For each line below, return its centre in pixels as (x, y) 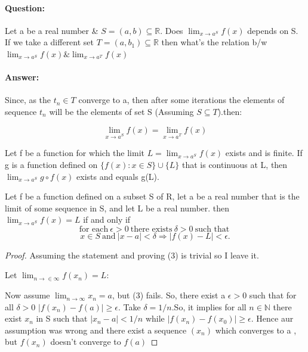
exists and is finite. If (264, 153)
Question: (25, 7)
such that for (273, 295)
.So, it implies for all (209, 306)
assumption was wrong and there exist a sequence (96, 330)
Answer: (22, 77)
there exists (151, 229)
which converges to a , (256, 330)
